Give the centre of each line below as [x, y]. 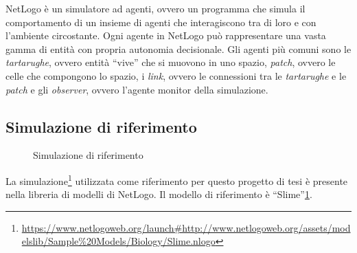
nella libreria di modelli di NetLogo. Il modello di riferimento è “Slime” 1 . [159, 194]
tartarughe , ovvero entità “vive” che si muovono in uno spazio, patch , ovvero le [171, 62]
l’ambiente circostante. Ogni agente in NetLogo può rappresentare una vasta [166, 35]
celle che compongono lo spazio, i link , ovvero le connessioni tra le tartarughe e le [176, 75]
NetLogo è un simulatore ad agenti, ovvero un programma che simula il [156, 8]
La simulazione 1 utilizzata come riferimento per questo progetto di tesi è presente [177, 179]
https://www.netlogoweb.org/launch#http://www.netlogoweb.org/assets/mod [186, 227]
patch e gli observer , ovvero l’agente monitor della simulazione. [137, 89]
